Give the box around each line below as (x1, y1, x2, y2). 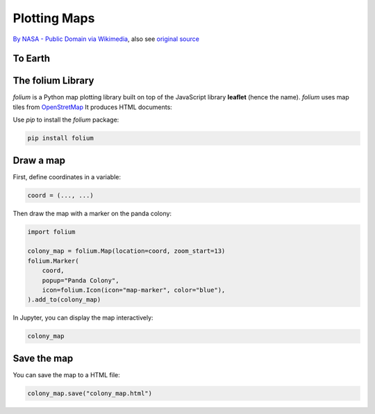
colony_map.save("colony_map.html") (27, 389, 153, 397)
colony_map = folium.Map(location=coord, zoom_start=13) (27, 247, 226, 255)
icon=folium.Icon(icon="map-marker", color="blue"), (42, 286, 226, 295)
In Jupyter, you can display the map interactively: (12, 313, 153, 322)
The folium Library (12, 75, 94, 87)
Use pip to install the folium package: (12, 115, 119, 124)
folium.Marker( (27, 257, 79, 265)
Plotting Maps (12, 10, 95, 26)
